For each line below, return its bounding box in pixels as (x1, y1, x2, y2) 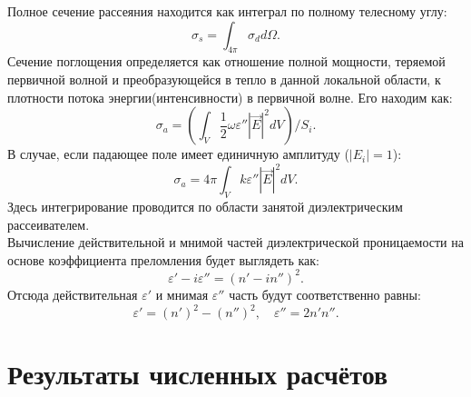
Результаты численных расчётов (7, 355, 388, 392)
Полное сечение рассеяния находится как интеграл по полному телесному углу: (7, 2, 447, 20)
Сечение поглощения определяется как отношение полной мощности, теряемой (7, 52, 446, 71)
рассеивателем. (7, 214, 90, 233)
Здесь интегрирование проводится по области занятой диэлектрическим (7, 197, 403, 216)
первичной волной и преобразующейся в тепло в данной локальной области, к (7, 69, 441, 88)
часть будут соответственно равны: (229, 284, 421, 303)
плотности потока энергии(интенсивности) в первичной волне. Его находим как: (7, 87, 453, 106)
